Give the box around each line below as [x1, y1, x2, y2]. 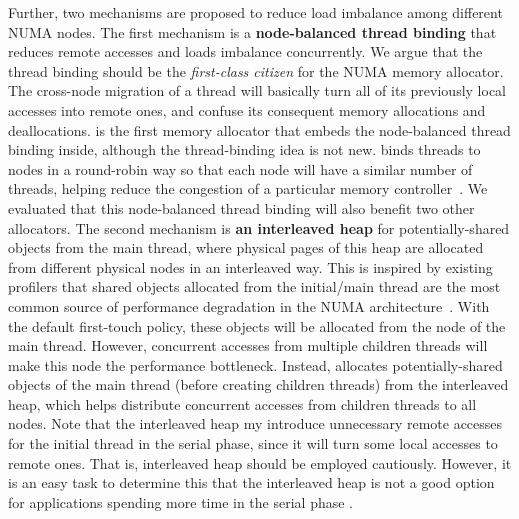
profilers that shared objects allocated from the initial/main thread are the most [8, 276, 501, 297]
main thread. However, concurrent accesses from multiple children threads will [8, 335, 488, 356]
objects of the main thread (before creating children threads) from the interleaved [8, 374, 509, 395]
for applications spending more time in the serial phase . [8, 491, 353, 512]
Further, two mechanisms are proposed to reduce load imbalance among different [8, 2, 503, 22]
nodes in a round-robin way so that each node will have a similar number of [8, 158, 473, 179]
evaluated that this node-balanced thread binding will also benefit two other [8, 197, 475, 218]
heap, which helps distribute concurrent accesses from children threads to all [8, 393, 477, 414]
